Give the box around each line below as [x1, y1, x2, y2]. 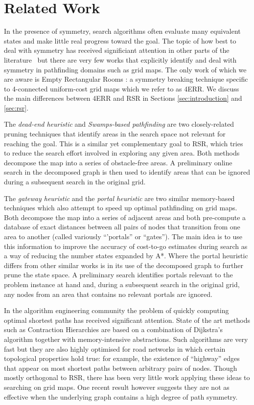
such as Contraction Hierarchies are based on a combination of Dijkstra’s [4, 324, 223, 335]
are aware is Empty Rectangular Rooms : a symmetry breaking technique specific [4, 74, 248, 84]
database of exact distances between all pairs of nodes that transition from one [4, 222, 240, 232]
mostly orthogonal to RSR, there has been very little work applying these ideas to [4, 372, 250, 382]
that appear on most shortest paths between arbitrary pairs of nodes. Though [4, 362, 237, 373]
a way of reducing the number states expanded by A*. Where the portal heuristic [4, 250, 248, 261]
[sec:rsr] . [4, 102, 29, 112]
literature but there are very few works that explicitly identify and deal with [4, 54, 237, 65]
